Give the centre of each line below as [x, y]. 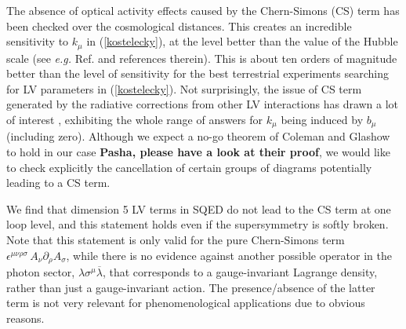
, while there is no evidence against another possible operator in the [229, 255]
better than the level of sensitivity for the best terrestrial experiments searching [198, 73]
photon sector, [41, 272]
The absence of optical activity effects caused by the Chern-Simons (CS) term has [203, 10]
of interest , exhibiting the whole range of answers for [135, 120]
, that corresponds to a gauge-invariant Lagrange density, [240, 272]
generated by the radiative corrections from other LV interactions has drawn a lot [203, 104]
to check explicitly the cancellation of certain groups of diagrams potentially [189, 167]
